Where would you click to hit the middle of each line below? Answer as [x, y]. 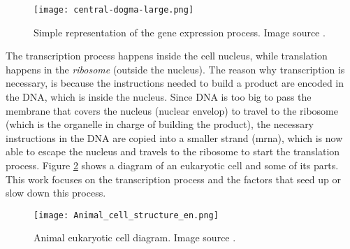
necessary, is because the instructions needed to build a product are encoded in [175, 83]
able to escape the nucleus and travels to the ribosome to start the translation [173, 151]
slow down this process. [56, 193]
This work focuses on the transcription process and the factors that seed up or [173, 179]
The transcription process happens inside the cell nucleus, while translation [167, 56]
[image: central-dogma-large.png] [114, 10]
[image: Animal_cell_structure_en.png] [126, 215]
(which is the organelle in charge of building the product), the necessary [160, 124]
